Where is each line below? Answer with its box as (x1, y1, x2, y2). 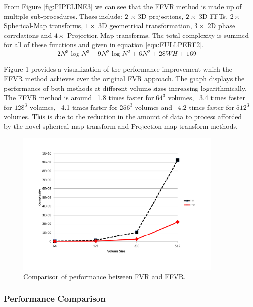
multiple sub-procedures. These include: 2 (4, 11, 128, 21)
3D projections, (137, 11, 184, 21)
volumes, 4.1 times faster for (29, 102, 117, 112)
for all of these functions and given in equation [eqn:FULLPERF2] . (4, 39, 204, 50)
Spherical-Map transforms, (4, 20, 83, 31)
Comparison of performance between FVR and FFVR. (23, 271, 186, 282)
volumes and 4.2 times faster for (135, 102, 234, 112)
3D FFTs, (199, 11, 228, 21)
